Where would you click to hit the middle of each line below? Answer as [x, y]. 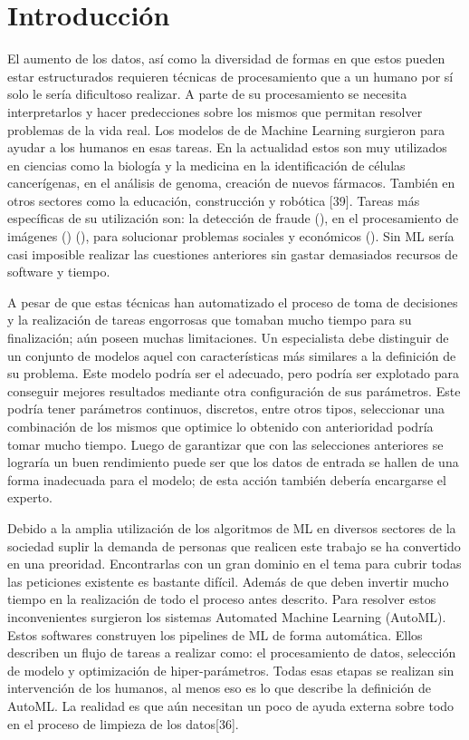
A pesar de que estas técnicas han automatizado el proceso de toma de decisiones [233, 302]
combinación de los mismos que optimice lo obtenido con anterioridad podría [220, 426]
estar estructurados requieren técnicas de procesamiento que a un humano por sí [230, 76]
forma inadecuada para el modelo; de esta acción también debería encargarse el [227, 479]
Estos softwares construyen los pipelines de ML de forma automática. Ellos [215, 634]
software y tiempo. [59, 272]
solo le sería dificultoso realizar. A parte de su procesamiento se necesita [207, 94]
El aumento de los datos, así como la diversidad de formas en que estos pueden [226, 58]
